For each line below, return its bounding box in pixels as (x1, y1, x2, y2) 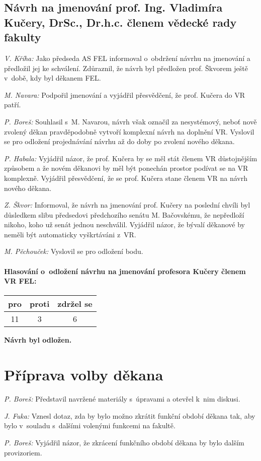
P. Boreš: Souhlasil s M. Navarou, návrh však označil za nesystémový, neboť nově (4, 116, 257, 126)
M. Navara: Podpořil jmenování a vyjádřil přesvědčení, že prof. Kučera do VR (4, 89, 245, 100)
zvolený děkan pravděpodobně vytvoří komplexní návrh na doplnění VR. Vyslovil (4, 126, 254, 137)
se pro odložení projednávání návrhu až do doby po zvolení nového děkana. (4, 136, 235, 147)
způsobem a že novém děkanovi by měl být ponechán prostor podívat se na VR (4, 163, 248, 173)
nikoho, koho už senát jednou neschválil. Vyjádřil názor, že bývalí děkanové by (4, 219, 245, 230)
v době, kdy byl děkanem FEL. (4, 73, 101, 83)
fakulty (4, 29, 41, 45)
